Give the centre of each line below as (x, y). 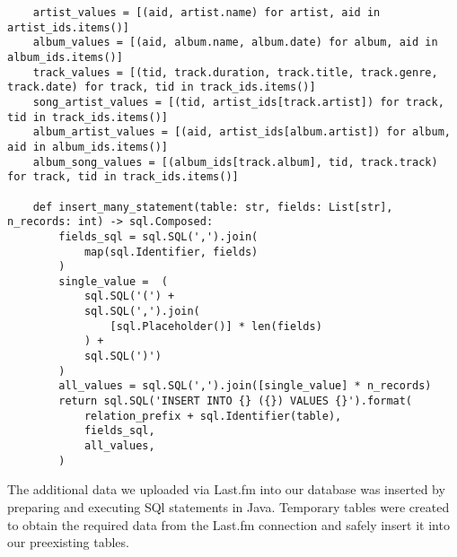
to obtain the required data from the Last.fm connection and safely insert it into (228, 524)
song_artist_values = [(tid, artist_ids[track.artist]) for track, (238, 102)
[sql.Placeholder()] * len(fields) (216, 326)
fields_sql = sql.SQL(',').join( (158, 236)
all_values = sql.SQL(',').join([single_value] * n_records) (245, 386)
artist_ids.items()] (69, 27)
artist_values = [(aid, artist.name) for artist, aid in (207, 13)
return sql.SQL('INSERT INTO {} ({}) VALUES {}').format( (236, 401)
